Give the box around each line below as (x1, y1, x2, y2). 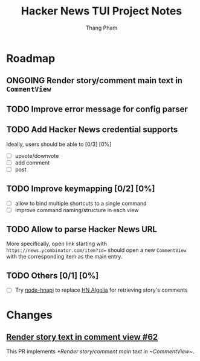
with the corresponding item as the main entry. (6, 253, 123, 260)
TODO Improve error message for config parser (6, 104, 189, 114)
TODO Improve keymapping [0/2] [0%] (6, 184, 155, 194)
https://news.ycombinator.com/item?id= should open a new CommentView (6, 246, 187, 254)
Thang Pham (85, 24, 118, 31)
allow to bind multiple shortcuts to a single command (15, 199, 147, 207)
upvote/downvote (15, 152, 59, 159)
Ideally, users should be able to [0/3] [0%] (6, 140, 112, 148)
